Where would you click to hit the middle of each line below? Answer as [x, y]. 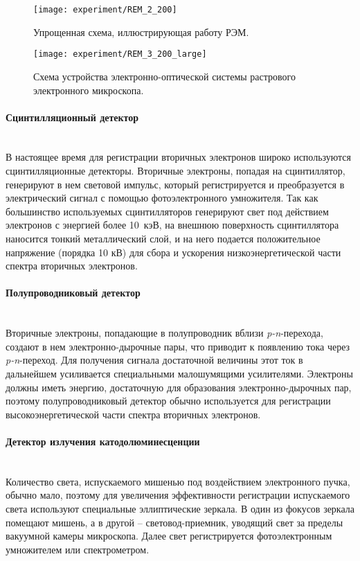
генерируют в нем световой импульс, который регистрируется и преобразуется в [175, 184]
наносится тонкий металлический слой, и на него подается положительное [163, 239]
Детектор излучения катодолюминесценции [103, 441]
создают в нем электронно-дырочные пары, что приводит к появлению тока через [178, 346]
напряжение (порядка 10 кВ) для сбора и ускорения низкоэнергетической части [173, 252]
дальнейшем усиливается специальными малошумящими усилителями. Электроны [179, 373]
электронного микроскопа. [89, 90]
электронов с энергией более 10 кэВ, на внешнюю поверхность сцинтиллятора [172, 225]
